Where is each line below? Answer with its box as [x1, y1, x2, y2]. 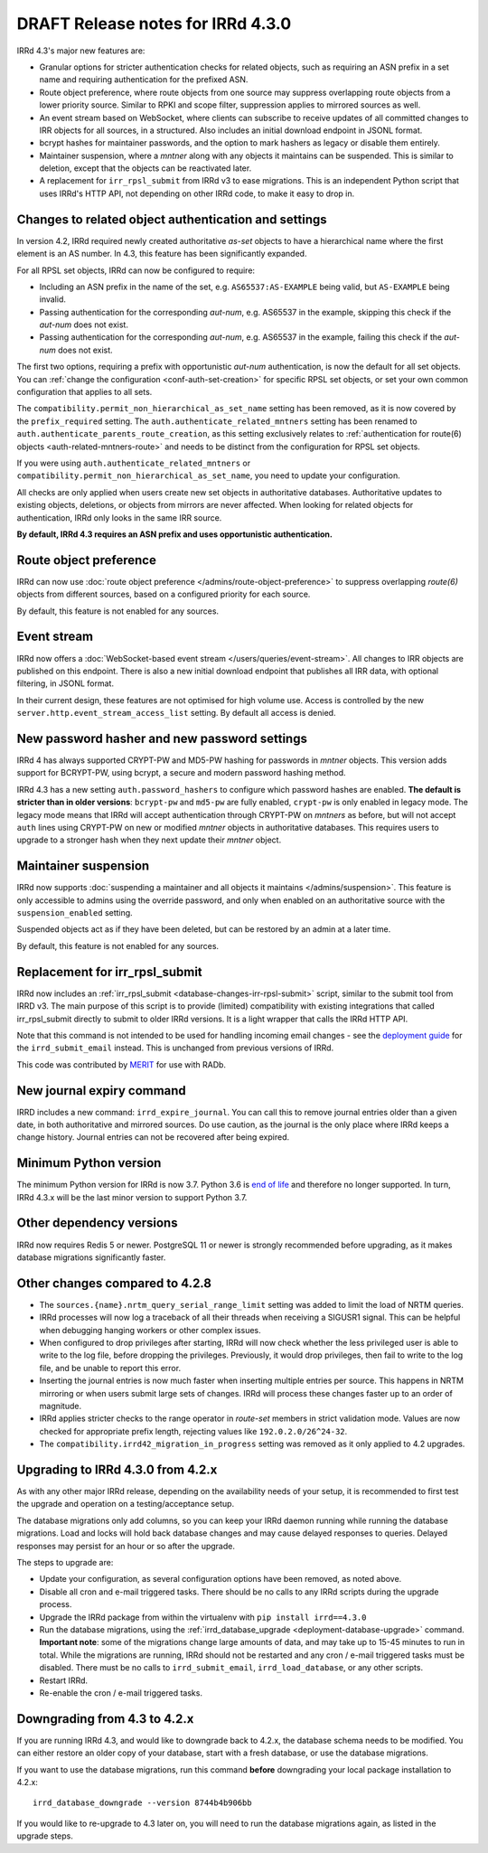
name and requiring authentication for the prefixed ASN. [39, 74, 249, 85]
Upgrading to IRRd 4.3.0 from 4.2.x [16, 1462, 218, 1477]
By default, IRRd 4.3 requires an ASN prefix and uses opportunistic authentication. [16, 529, 333, 540]
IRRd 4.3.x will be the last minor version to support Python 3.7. [16, 1191, 248, 1202]
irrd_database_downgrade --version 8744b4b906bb [33, 1798, 252, 1808]
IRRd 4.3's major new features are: [16, 45, 145, 56]
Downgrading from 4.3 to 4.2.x [16, 1711, 194, 1726]
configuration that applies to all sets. [16, 387, 153, 398]
